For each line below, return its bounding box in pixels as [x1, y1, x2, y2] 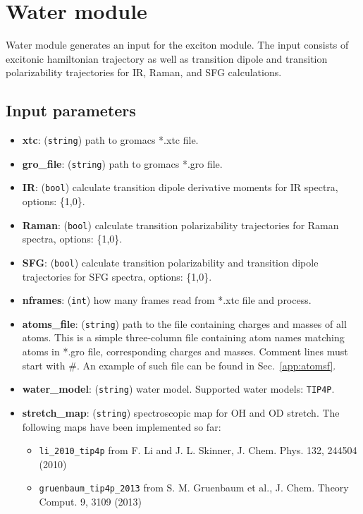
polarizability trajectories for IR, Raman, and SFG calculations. [6, 65, 282, 80]
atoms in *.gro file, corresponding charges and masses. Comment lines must [22, 344, 348, 359]
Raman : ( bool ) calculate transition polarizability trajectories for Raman [22, 217, 339, 232]
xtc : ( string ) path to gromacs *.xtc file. [22, 133, 199, 147]
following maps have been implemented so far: [22, 419, 221, 434]
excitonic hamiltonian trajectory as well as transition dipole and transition [6, 51, 328, 66]
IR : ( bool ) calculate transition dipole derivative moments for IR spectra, [22, 180, 338, 195]
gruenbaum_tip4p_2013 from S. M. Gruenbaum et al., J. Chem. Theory [39, 480, 349, 495]
